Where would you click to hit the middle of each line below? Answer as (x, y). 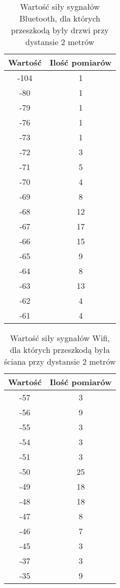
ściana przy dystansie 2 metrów (60, 361)
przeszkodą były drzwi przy (60, 30)
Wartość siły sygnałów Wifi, (60, 338)
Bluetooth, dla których (60, 18)
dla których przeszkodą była (60, 350)
